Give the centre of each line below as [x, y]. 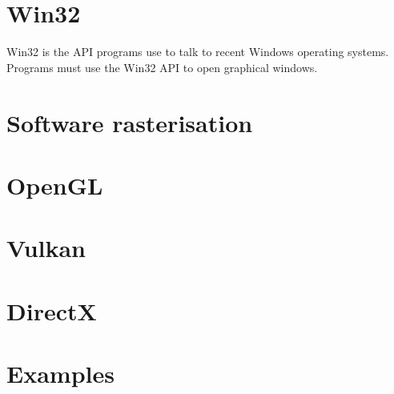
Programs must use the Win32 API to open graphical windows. [162, 67]
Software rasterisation [130, 122]
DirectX [52, 310]
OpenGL [55, 185]
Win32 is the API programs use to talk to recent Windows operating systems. [198, 52]
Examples [60, 373]
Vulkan [46, 248]
